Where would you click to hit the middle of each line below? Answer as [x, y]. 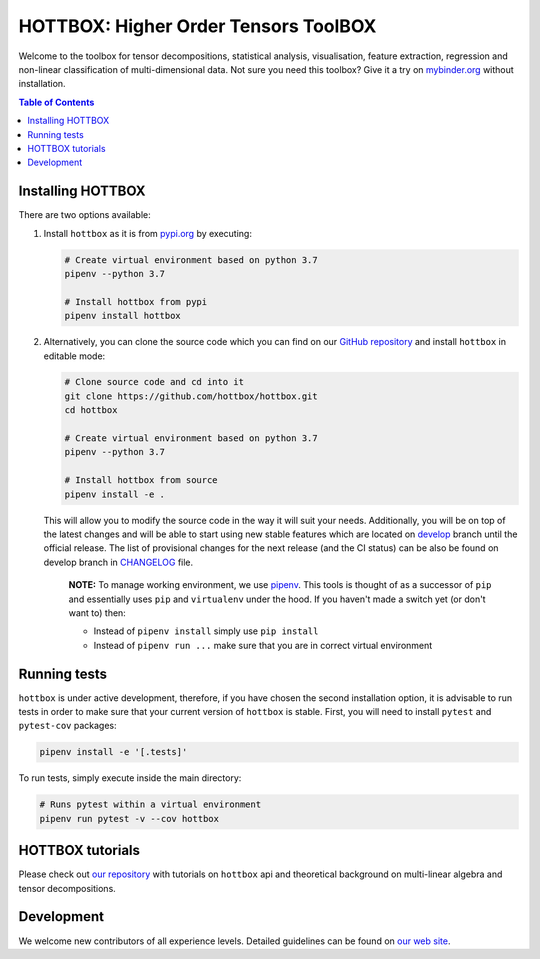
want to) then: [97, 612]
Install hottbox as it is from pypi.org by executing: [147, 233]
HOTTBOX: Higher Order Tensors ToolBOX [197, 26]
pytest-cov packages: [67, 726]
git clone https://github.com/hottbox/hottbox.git [191, 396]
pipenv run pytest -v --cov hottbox [129, 818]
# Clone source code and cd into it [154, 382]
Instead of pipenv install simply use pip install [206, 631]
